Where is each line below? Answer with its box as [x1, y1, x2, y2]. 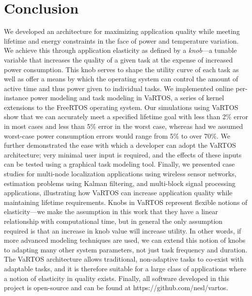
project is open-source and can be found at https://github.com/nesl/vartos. [4, 282, 228, 293]
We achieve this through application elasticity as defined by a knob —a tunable [4, 45, 237, 55]
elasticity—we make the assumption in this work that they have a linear [4, 206, 218, 217]
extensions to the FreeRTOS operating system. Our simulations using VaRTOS [4, 102, 238, 112]
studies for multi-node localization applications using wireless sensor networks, [4, 169, 236, 179]
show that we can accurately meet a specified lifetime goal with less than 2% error [4, 111, 248, 122]
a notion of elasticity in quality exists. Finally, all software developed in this [4, 273, 229, 283]
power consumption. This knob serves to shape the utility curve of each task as [4, 64, 239, 74]
